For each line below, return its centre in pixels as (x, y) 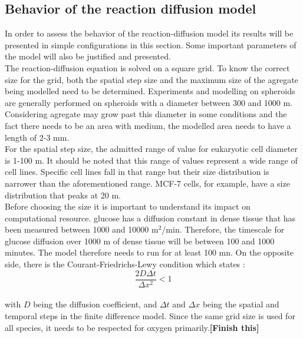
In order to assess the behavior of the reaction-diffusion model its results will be (149, 33)
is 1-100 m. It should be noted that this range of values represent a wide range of (151, 160)
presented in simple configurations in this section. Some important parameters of (151, 44)
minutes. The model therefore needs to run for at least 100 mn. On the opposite (149, 252)
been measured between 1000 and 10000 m (82, 229)
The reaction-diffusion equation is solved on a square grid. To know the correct (147, 67)
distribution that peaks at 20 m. (63, 195)
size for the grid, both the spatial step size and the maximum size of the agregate (151, 79)
